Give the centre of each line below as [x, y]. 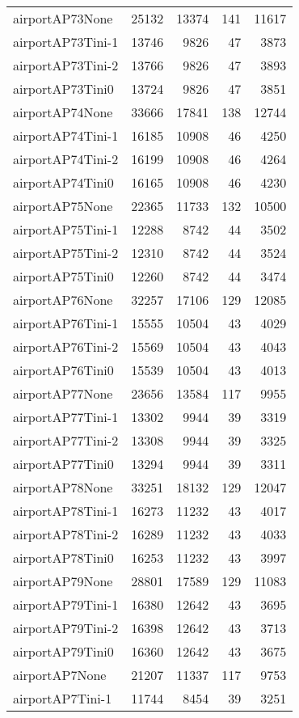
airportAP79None [63, 581]
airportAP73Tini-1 [66, 42]
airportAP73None [63, 18]
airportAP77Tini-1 [66, 417]
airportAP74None [63, 112]
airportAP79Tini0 [63, 651]
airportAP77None [63, 393]
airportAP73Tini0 [63, 89]
